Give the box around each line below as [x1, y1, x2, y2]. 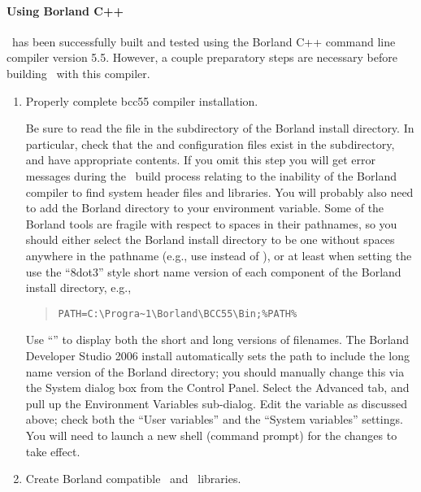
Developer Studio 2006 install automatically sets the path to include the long [25, 346, 410, 364]
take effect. [25, 442, 80, 459]
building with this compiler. [7, 64, 150, 81]
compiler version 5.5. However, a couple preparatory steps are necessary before [7, 49, 397, 66]
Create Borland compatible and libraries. [25, 470, 241, 487]
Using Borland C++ [7, 2, 124, 19]
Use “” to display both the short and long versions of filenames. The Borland [25, 331, 410, 348]
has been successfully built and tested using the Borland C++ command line [11, 33, 396, 50]
